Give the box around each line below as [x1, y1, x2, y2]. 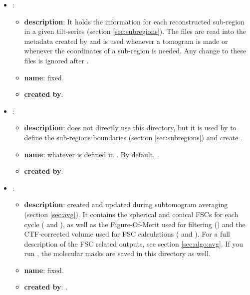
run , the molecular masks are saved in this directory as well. [24, 248, 211, 259]
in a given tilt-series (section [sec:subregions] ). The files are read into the [24, 26, 246, 36]
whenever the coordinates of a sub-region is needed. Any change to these [24, 45, 247, 56]
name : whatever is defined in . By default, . [24, 149, 159, 159]
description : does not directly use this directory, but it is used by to [24, 122, 237, 133]
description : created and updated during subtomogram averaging [24, 199, 228, 210]
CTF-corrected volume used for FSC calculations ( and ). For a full [24, 229, 230, 239]
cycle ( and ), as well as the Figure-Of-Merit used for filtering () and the [24, 219, 246, 229]
